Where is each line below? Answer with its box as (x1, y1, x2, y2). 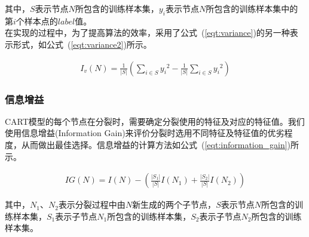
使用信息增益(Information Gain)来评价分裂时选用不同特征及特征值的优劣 (5, 127, 284, 139)
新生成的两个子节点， (132, 198, 216, 211)
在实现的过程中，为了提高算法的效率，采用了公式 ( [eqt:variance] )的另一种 (5, 26, 290, 39)
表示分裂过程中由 (58, 198, 126, 211)
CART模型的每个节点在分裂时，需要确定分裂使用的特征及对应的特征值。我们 (5, 115, 305, 127)
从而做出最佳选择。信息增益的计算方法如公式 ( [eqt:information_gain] (21, 138, 287, 151)
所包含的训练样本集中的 (206, 2, 298, 14)
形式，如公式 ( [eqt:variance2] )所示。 (13, 38, 152, 50)
